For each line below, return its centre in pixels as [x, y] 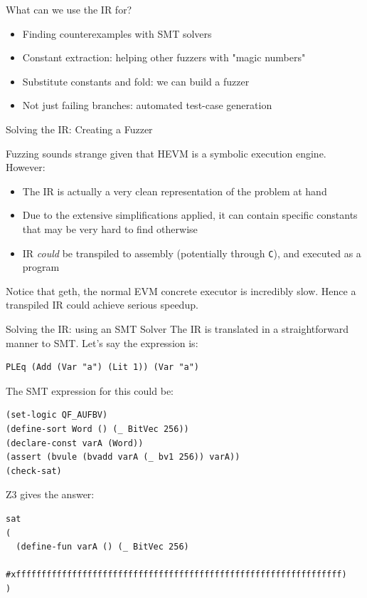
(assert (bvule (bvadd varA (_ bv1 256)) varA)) [123, 457]
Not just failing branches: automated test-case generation [147, 105]
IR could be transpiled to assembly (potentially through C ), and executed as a [192, 253]
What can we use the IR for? [69, 9]
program [41, 267]
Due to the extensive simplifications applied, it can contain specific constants [190, 215]
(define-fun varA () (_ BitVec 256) [102, 547]
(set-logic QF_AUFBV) [57, 415]
